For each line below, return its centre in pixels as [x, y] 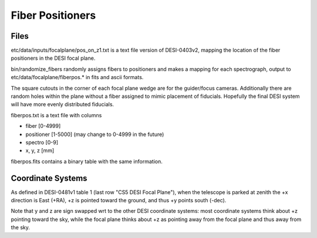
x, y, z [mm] [40, 151]
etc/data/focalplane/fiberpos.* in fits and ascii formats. [77, 77]
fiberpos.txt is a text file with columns [56, 115]
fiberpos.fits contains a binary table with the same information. [87, 161]
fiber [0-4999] [43, 126]
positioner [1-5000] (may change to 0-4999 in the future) [95, 134]
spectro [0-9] [42, 142]
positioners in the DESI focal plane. [53, 58]
